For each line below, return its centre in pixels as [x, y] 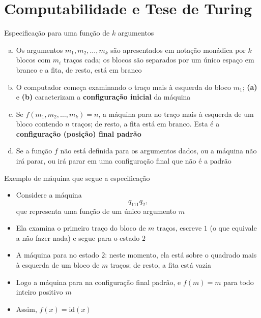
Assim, [26, 309]
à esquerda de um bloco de [58, 265]
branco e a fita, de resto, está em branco [79, 69]
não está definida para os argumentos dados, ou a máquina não [158, 151]
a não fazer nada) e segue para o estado [78, 237]
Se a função [34, 151]
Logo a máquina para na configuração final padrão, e [98, 282]
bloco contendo [39, 124]
